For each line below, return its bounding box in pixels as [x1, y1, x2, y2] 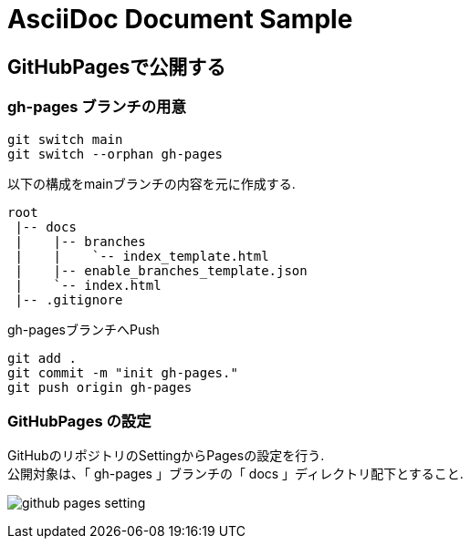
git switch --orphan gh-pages [7, 146, 224, 161]
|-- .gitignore [15, 292, 123, 307]
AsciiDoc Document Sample [7, 4, 353, 35]
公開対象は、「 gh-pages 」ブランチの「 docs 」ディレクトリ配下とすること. [7, 466, 464, 482]
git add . [7, 350, 77, 366]
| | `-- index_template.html [15, 248, 269, 263]
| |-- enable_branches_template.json [15, 263, 308, 278]
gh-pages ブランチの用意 [7, 98, 186, 117]
